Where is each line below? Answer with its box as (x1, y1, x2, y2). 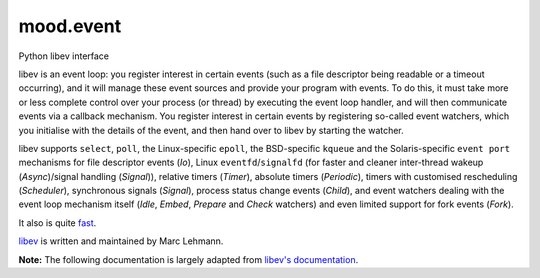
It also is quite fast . (18, 216, 97, 229)
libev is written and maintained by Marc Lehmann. (18, 235, 224, 247)
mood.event (18, 15, 122, 37)
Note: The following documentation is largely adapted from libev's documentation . (18, 253, 359, 265)
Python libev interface (18, 50, 110, 62)
